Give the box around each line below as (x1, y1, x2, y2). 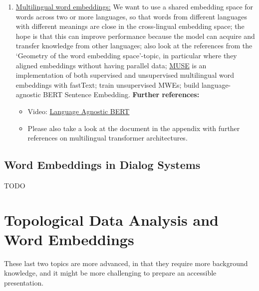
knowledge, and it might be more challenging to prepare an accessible (4, 268, 217, 278)
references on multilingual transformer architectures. (27, 133, 188, 143)
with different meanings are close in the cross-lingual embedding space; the (15, 21, 245, 31)
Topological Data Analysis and (4, 209, 219, 230)
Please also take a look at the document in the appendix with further (27, 123, 240, 133)
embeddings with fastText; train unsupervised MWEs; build (15, 79, 200, 90)
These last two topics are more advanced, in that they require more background (4, 258, 248, 268)
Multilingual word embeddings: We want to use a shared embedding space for (15, 1, 254, 11)
